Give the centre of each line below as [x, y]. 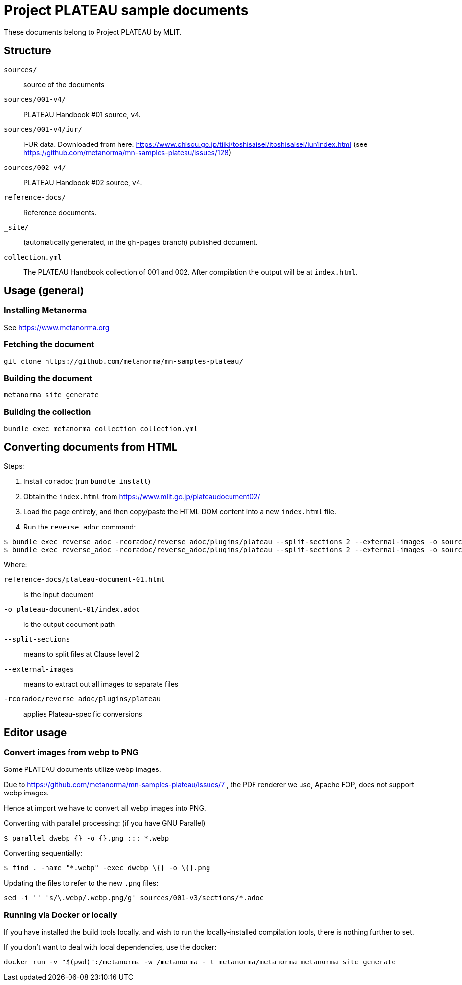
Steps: [14, 466]
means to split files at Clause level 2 [81, 654]
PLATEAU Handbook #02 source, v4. [83, 182]
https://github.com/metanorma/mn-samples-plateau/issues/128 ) [127, 152]
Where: [16, 564]
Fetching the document [49, 345]
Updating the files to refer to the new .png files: [81, 883]
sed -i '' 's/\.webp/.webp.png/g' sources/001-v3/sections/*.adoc [134, 898]
